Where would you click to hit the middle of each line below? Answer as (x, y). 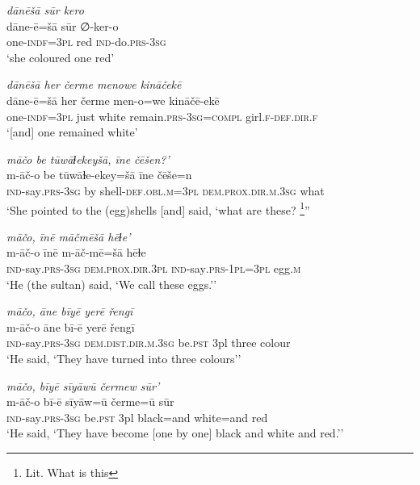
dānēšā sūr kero (45, 10)
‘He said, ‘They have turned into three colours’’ (124, 358)
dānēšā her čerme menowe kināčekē (94, 84)
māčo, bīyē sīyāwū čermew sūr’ (83, 385)
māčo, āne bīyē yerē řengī (70, 311)
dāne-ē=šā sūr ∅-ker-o (63, 25)
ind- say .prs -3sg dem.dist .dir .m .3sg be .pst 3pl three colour (149, 343)
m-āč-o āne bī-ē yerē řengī (71, 326)
